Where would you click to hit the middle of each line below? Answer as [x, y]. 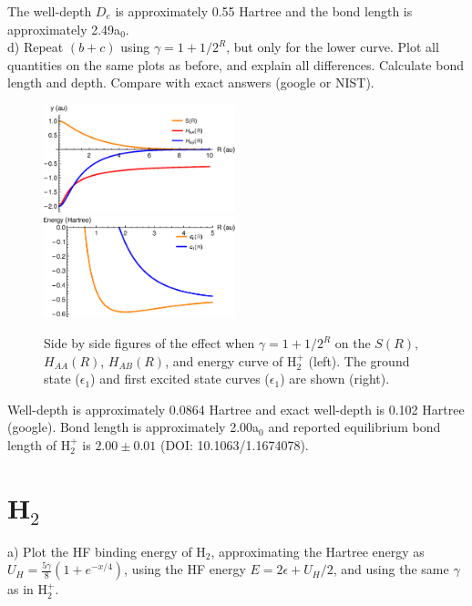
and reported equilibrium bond [354, 427]
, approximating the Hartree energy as [318, 551]
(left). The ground [359, 360]
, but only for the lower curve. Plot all [333, 47]
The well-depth [50, 11]
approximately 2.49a [64, 29]
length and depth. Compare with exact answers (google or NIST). [191, 82]
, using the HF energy [185, 569]
